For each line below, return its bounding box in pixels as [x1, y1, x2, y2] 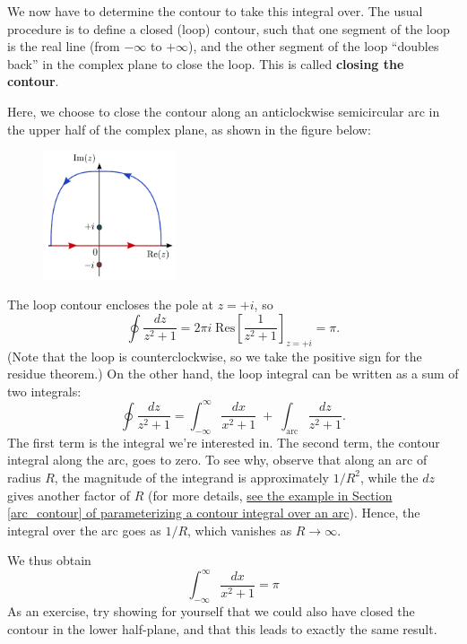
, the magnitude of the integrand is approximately [54, 467, 330, 486]
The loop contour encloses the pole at [7, 295, 214, 314]
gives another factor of [7, 485, 131, 504]
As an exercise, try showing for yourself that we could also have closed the [7, 602, 415, 621]
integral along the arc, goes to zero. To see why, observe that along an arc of [7, 450, 428, 469]
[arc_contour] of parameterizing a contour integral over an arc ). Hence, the [7, 503, 420, 522]
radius [7, 467, 41, 486]
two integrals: [7, 381, 82, 400]
